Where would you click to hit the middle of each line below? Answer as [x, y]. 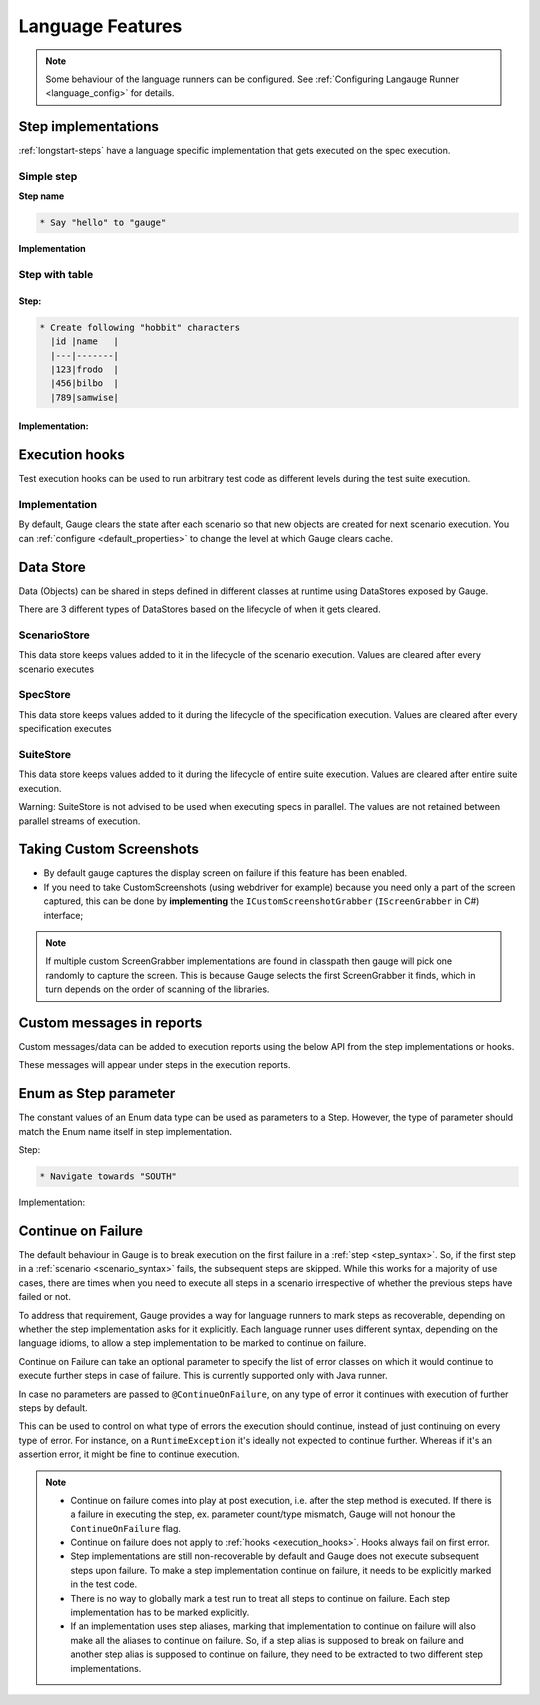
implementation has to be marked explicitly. [160, 1612]
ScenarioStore [54, 635]
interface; [63, 915]
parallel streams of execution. [79, 821]
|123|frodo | [85, 369]
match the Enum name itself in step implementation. [125, 1131]
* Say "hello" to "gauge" [103, 223]
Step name [41, 196]
